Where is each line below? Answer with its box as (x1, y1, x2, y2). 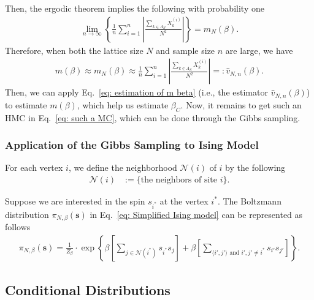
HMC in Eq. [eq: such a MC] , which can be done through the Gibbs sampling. (5, 111, 301, 124)
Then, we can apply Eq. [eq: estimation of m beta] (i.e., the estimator (5, 86, 268, 99)
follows (5, 220, 31, 233)
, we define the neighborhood (68, 161, 177, 174)
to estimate (5, 98, 47, 111)
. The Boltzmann (217, 194, 281, 207)
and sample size (156, 43, 215, 56)
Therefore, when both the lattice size (5, 43, 144, 56)
